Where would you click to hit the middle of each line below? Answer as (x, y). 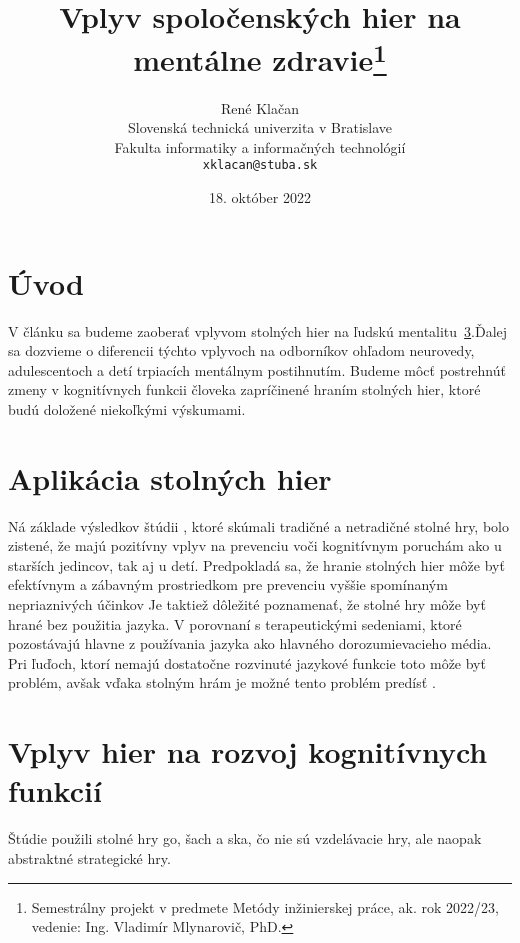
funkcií (55, 790)
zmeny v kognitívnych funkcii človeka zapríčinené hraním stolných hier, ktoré (244, 389)
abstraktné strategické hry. (89, 857)
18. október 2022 (260, 197)
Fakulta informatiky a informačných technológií (260, 146)
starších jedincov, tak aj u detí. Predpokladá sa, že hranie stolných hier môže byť (256, 564)
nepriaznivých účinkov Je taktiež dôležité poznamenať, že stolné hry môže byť (247, 604)
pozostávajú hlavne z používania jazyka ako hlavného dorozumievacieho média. (250, 643)
